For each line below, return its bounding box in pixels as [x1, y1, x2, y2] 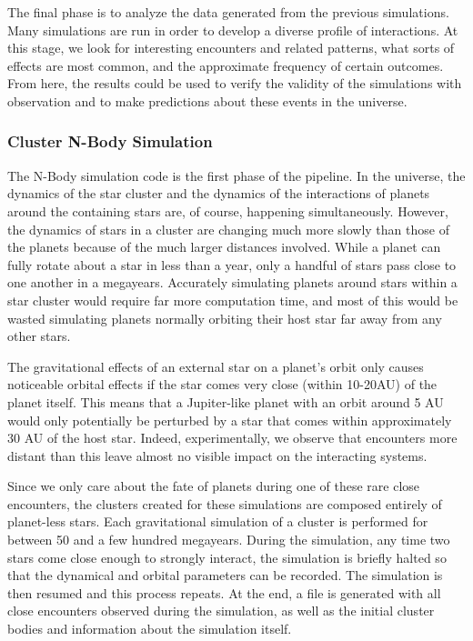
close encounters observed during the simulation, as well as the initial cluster [7, 601, 435, 620]
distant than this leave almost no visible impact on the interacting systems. [7, 446, 428, 465]
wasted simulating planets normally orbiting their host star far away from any [7, 308, 442, 327]
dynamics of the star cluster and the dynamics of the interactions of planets [7, 184, 430, 203]
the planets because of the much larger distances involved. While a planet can [7, 237, 441, 256]
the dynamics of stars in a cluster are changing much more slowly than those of [7, 219, 449, 238]
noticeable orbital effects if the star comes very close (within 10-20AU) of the [7, 375, 438, 394]
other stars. [7, 326, 71, 346]
